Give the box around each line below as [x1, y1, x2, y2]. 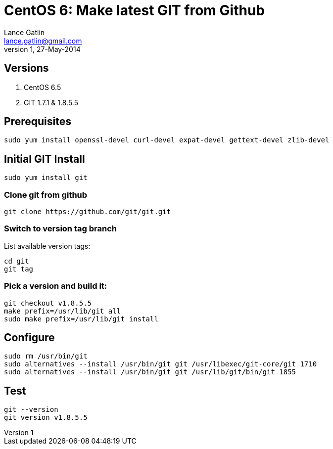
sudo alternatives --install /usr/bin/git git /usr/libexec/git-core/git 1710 [4, 360, 317, 368]
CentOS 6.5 [24, 83, 61, 91]
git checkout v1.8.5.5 [4, 299, 92, 307]
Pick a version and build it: [4, 281, 107, 291]
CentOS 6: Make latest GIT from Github [4, 2, 265, 19]
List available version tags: [4, 241, 91, 250]
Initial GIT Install [4, 152, 85, 165]
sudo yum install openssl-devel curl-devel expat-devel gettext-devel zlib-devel [4, 136, 330, 144]
